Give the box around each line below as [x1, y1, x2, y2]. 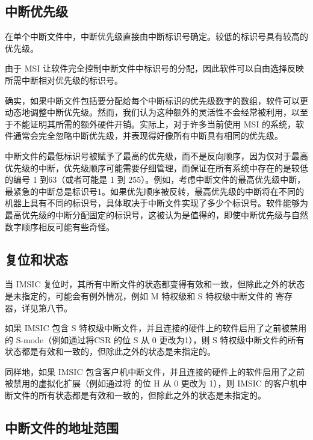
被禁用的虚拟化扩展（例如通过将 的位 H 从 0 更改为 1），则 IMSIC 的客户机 [5, 377, 299, 390]
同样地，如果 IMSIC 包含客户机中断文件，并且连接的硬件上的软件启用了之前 [5, 365, 305, 377]
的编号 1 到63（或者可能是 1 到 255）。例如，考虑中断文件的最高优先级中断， [5, 173, 306, 186]
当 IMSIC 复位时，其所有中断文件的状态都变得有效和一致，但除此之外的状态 [5, 278, 305, 290]
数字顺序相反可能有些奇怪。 [5, 220, 114, 233]
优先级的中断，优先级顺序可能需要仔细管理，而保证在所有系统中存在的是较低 [5, 161, 308, 174]
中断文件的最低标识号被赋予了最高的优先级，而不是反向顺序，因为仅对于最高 [5, 149, 308, 162]
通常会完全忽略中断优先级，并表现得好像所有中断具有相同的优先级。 [13, 129, 283, 142]
